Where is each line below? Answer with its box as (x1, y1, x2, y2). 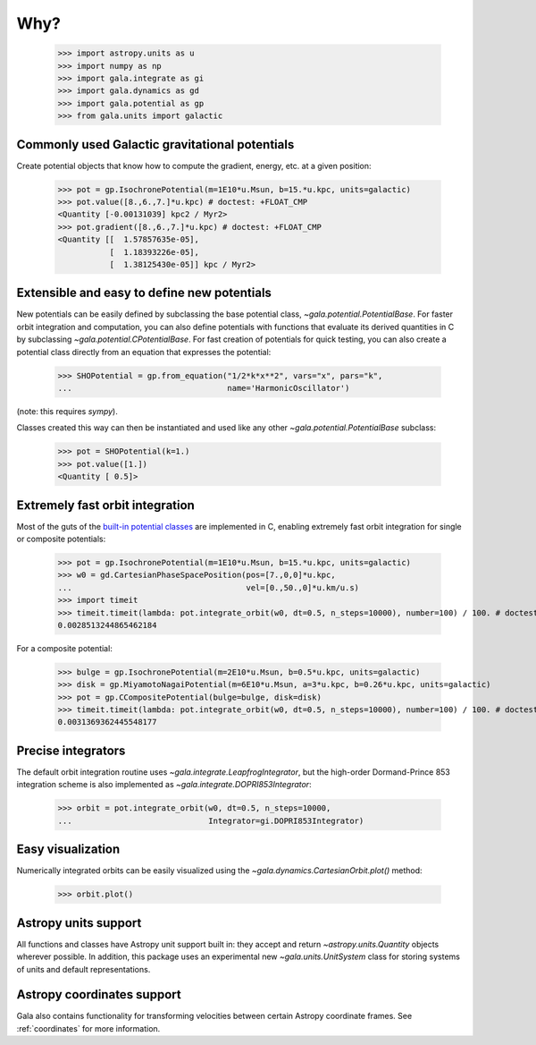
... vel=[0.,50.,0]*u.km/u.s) (57, 582, 360, 592)
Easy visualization (16, 842, 121, 857)
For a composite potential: (16, 642, 113, 653)
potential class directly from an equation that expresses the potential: (16, 346, 272, 357)
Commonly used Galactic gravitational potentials (16, 137, 295, 152)
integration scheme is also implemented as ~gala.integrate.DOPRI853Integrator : (16, 779, 312, 790)
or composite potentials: (16, 533, 106, 544)
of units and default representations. (16, 964, 151, 974)
